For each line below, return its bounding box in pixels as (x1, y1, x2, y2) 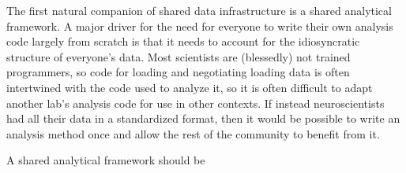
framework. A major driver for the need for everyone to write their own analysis (6, 17, 393, 34)
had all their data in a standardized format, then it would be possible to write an (6, 110, 400, 127)
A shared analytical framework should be (6, 152, 205, 168)
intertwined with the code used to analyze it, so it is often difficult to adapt (6, 79, 373, 95)
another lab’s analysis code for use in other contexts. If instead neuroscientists (6, 94, 385, 111)
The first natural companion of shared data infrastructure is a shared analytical (6, 2, 392, 18)
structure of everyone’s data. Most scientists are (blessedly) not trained (6, 48, 351, 64)
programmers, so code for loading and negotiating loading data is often (6, 64, 350, 80)
